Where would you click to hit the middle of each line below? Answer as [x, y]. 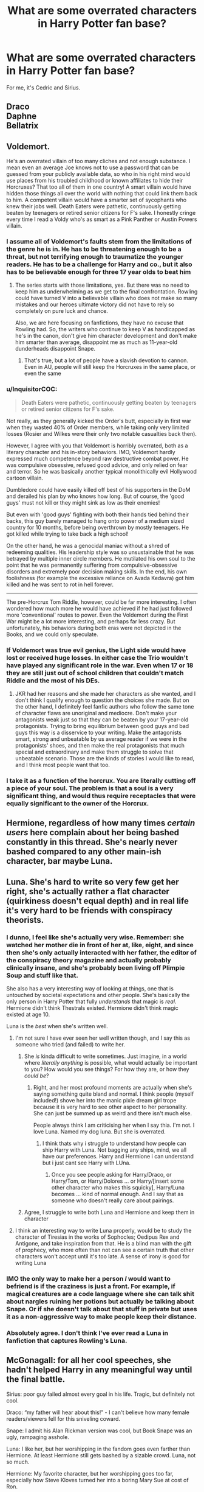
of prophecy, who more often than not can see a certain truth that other [104, 1250]
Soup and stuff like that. [42, 975]
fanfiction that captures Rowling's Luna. [67, 1340]
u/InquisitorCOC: [32, 389]
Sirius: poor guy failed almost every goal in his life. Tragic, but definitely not [101, 1394]
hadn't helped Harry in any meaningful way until [99, 1370]
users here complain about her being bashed [93, 832]
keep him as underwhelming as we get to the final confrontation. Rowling [106, 292]
